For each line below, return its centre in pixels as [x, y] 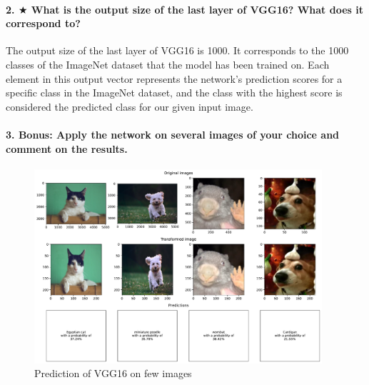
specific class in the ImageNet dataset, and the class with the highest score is [174, 92]
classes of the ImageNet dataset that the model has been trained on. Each [168, 64]
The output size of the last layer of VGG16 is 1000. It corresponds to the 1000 [177, 50]
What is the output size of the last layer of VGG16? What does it [197, 9]
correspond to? [43, 23]
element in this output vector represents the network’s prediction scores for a [174, 78]
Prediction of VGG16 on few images [113, 373]
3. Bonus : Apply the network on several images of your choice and [173, 134]
